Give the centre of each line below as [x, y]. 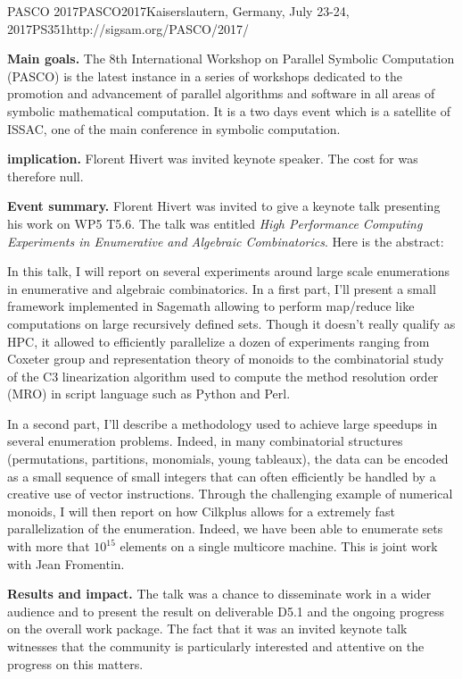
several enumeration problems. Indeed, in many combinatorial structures [205, 441]
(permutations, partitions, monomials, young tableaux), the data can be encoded [228, 459]
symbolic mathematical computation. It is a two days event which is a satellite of [229, 110]
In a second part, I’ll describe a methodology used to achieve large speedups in [223, 423]
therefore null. [45, 176]
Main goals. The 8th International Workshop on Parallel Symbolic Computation [231, 59]
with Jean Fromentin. [66, 563]
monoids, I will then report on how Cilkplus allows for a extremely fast [201, 511]
